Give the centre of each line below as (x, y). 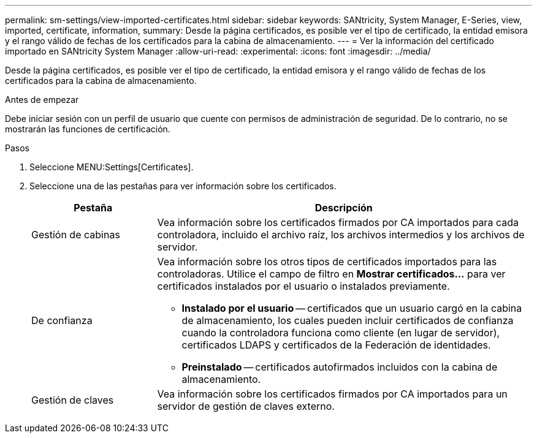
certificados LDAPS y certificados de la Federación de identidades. (336, 345)
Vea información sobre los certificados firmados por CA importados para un (332, 394)
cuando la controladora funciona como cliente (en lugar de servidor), (341, 333)
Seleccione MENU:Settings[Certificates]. (112, 167)
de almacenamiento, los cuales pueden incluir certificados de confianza (348, 320)
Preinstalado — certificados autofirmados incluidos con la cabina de (340, 367)
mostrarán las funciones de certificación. (88, 129)
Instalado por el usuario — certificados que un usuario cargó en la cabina (352, 308)
